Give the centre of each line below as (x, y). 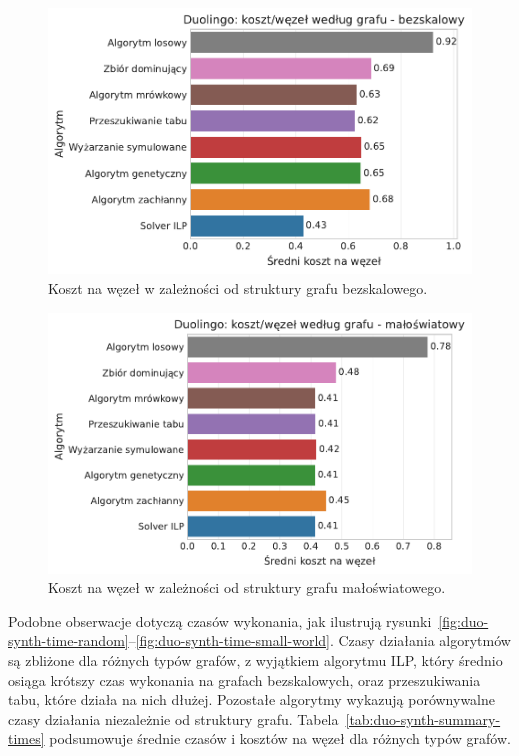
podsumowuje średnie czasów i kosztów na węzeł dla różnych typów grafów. (280, 738)
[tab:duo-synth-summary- (423, 718)
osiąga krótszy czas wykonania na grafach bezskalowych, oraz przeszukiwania (244, 679)
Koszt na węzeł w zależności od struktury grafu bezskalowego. (238, 287)
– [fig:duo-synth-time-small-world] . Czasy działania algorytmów (319, 640)
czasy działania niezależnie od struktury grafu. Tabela (173, 718)
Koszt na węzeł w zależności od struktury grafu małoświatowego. (247, 587)
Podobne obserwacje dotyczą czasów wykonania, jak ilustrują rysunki (220, 620)
